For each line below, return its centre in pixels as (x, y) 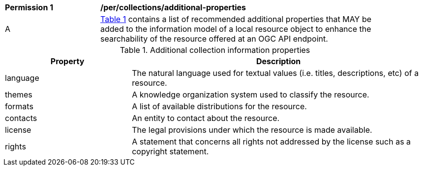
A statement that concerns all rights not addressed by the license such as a (271, 142)
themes (19, 95)
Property (67, 61)
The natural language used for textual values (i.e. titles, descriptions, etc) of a (275, 73)
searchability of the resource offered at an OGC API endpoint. (214, 39)
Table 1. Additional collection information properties (215, 50)
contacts (21, 118)
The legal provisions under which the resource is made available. (252, 130)
